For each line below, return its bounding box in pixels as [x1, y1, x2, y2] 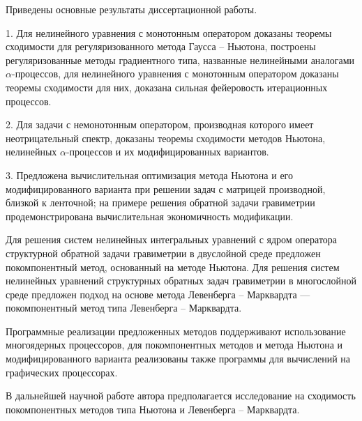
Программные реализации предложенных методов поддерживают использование [6, 323, 346, 338]
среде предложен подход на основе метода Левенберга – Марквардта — [6, 286, 310, 301]
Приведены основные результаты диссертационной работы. [6, 2, 257, 16]
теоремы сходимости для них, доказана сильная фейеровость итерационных [6, 79, 328, 94]
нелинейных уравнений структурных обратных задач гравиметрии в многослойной [6, 273, 357, 288]
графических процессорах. [6, 365, 118, 379]
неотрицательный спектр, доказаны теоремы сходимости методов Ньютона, [6, 130, 326, 145]
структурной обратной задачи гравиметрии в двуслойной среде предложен [6, 245, 321, 260]
